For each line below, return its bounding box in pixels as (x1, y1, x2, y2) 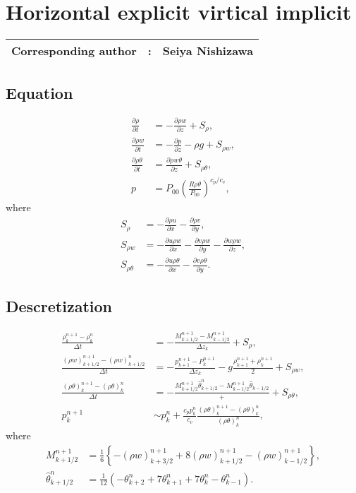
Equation (6, 81, 73, 103)
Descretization (6, 295, 113, 317)
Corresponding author (11, 42, 137, 59)
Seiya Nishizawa (162, 42, 254, 59)
